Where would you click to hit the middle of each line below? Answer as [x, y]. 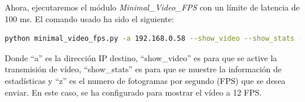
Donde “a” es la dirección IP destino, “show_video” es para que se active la [141, 57]
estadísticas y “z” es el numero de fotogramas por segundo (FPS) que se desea [145, 80]
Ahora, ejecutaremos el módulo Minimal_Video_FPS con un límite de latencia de [152, 7]
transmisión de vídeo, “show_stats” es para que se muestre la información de [143, 69]
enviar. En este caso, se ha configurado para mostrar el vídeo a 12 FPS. [133, 92]
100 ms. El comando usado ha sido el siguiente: [89, 18]
